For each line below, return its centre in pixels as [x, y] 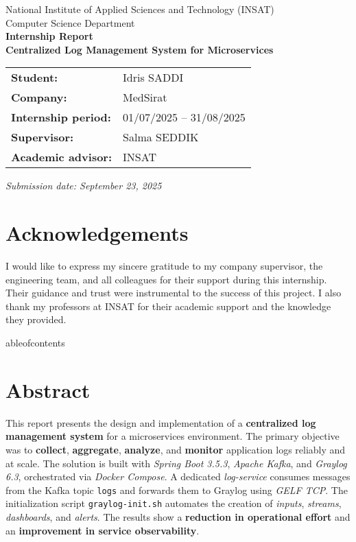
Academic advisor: [62, 157]
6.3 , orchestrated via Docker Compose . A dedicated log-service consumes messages [178, 476]
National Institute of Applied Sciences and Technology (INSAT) [140, 9]
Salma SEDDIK [161, 137]
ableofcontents [35, 343]
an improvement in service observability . [103, 530]
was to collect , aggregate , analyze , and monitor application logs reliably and [176, 449]
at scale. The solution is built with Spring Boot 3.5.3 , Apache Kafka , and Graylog [176, 463]
